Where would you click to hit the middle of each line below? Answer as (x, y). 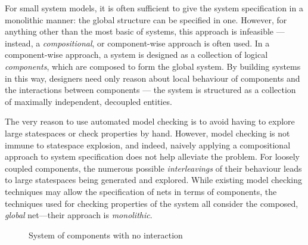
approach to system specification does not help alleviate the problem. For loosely (152, 156)
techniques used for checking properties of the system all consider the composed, (152, 203)
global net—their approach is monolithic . (79, 215)
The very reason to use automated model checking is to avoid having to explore (150, 121)
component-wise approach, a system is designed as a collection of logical (136, 55)
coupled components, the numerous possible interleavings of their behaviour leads (153, 168)
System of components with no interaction (106, 235)
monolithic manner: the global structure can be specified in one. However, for (146, 19)
